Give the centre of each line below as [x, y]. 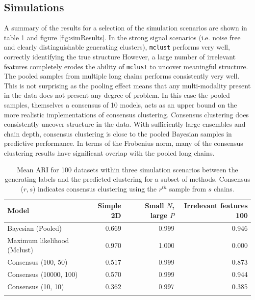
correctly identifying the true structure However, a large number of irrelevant [120, 57]
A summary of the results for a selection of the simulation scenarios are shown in [126, 28]
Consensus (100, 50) [38, 262]
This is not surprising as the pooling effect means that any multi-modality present [127, 85]
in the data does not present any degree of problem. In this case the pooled [117, 95]
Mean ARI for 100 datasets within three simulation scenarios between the [127, 169]
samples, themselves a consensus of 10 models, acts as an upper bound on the [121, 105]
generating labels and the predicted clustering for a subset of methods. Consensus [127, 179]
